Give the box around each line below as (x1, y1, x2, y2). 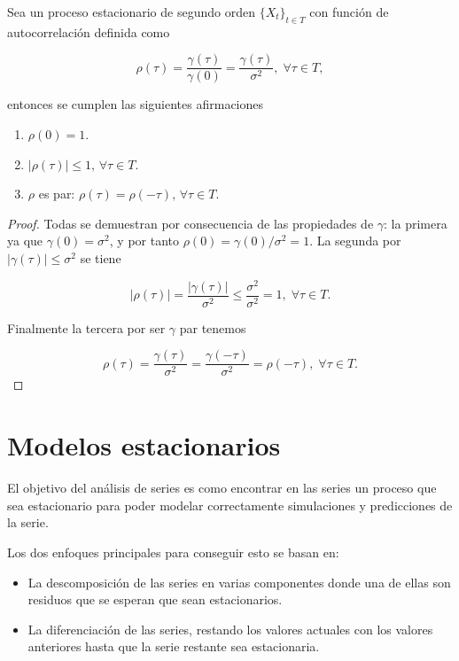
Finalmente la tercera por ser (7, 318, 166, 337)
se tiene (80, 249, 121, 268)
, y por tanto (109, 231, 180, 250)
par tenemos (179, 318, 246, 337)
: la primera (384, 214, 447, 232)
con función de (309, 3, 389, 20)
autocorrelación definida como (7, 22, 170, 41)
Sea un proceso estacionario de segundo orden (7, 3, 255, 20)
